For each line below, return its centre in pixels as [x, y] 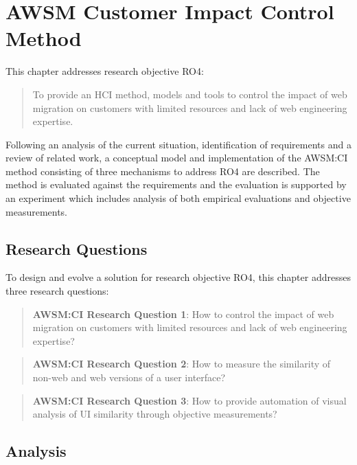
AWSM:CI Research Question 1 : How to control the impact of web [183, 314]
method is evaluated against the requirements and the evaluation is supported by [176, 184]
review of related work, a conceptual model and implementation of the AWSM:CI [177, 158]
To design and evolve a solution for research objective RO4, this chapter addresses [178, 277]
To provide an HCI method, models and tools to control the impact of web [190, 94]
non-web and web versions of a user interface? [129, 377]
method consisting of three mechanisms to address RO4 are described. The [163, 171]
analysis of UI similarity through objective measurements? [155, 414]
